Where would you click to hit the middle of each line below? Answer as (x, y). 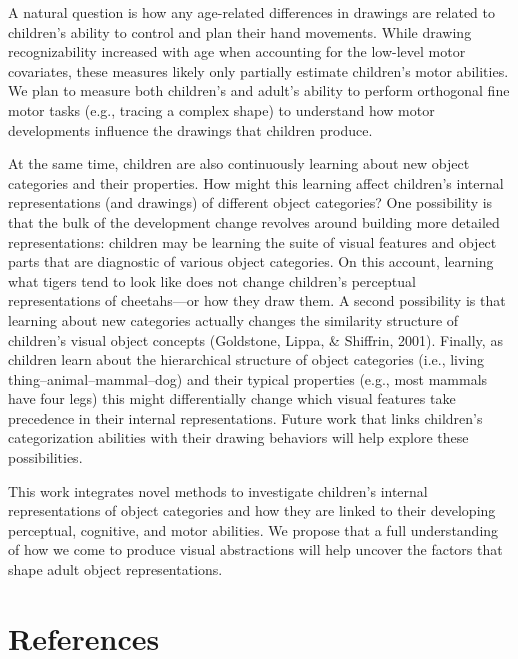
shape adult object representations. (115, 569)
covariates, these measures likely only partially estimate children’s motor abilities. (258, 70)
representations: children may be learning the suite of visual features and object (252, 241)
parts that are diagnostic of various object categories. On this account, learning (251, 261)
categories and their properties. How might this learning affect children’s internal (256, 182)
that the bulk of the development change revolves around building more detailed (254, 221)
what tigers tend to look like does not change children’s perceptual (212, 280)
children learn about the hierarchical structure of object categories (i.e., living (246, 359)
